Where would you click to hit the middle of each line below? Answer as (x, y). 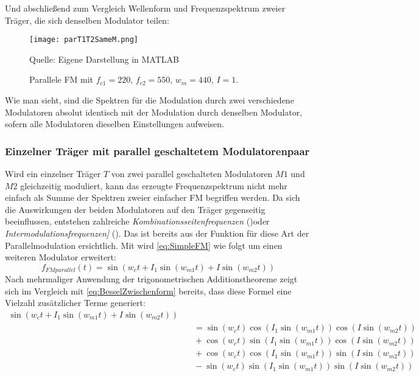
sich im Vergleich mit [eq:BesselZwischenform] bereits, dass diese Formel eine (148, 291)
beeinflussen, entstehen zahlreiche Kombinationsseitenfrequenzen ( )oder (137, 221)
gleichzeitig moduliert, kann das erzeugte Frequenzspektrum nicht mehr (154, 185)
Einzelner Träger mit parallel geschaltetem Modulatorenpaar (157, 151)
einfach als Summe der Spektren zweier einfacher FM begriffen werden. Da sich (153, 197)
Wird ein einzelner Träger (53, 174)
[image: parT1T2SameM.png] (84, 40)
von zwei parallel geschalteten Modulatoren (192, 174)
